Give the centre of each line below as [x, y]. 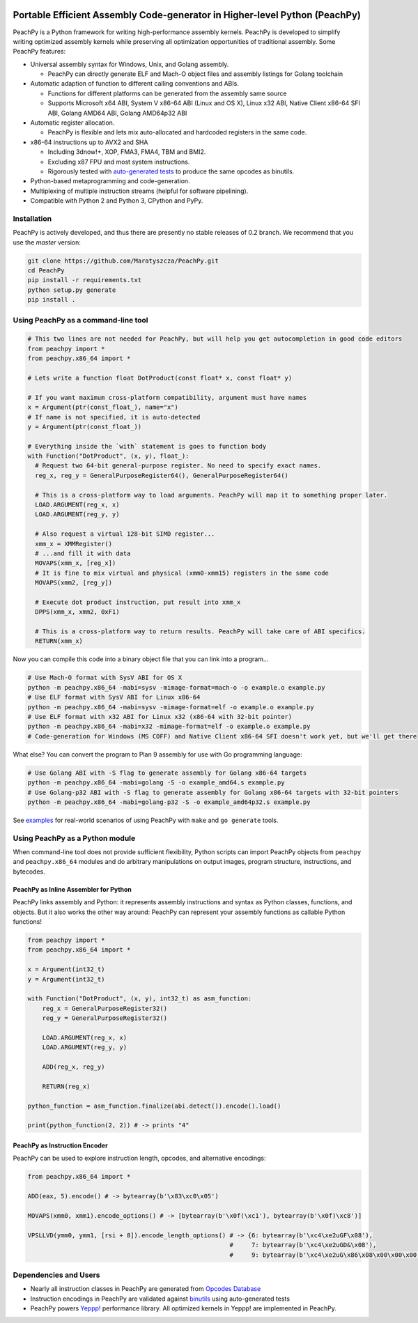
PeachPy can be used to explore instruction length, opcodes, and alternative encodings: [139, 1158]
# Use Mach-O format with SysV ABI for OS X [105, 678]
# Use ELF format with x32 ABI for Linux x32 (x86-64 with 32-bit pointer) [160, 717]
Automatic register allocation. [72, 123]
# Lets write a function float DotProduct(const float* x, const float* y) [160, 378]
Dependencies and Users [56, 1275]
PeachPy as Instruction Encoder [60, 1145]
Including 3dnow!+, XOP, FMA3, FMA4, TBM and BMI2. [127, 152]
